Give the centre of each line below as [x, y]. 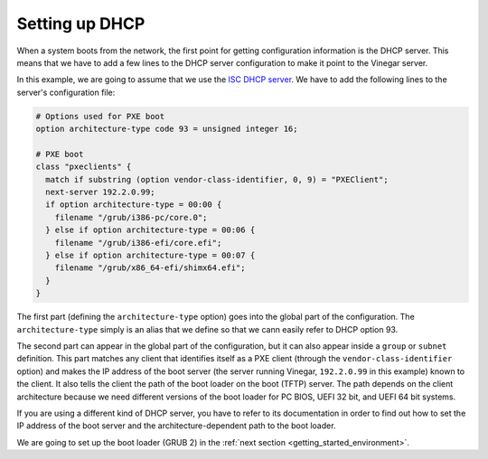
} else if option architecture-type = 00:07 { [150, 255]
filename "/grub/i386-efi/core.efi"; [138, 243]
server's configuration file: [66, 92]
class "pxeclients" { [84, 167]
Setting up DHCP [81, 23]
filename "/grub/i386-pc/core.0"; [131, 217]
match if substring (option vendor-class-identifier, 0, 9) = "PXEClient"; [217, 179]
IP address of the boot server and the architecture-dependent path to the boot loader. [176, 426]
